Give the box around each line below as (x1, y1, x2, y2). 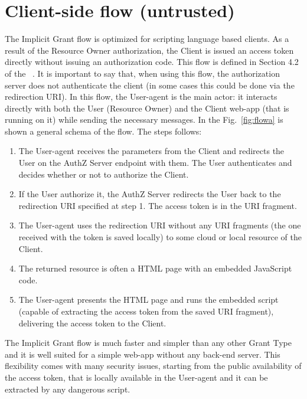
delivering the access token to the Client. (18, 316, 166, 329)
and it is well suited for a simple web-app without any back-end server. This (5, 348, 280, 360)
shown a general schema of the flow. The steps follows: (5, 125, 202, 137)
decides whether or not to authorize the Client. (18, 168, 189, 180)
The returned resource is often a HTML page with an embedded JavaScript (18, 262, 292, 274)
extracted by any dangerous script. (5, 382, 130, 395)
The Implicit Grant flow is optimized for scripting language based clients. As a (5, 32, 289, 45)
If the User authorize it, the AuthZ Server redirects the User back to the (18, 188, 281, 200)
